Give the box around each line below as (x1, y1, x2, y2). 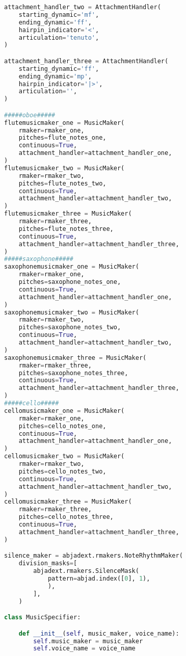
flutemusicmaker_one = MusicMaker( (4, 119, 125, 126)
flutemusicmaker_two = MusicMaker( (4, 164, 125, 172)
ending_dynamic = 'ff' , (18, 18, 92, 26)
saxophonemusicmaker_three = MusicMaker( (4, 354, 147, 361)
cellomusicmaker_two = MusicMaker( (4, 453, 125, 460)
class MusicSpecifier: (4, 614, 81, 621)
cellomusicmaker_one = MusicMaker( (4, 407, 125, 414)
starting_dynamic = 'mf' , (18, 11, 99, 18)
